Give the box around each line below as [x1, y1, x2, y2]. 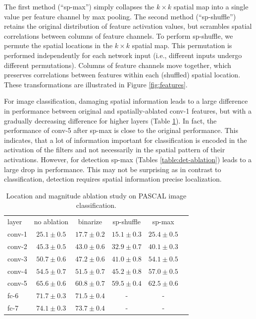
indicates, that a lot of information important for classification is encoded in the [4, 134, 247, 145]
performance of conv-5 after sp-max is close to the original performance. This [4, 125, 239, 135]
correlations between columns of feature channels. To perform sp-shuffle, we [4, 30, 233, 41]
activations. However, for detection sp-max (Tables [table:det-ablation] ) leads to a [4, 154, 252, 164]
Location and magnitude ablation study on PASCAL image [6, 190, 187, 200]
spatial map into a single [173, 1, 249, 11]
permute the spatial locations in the [4, 40, 113, 51]
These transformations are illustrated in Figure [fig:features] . [4, 79, 188, 89]
